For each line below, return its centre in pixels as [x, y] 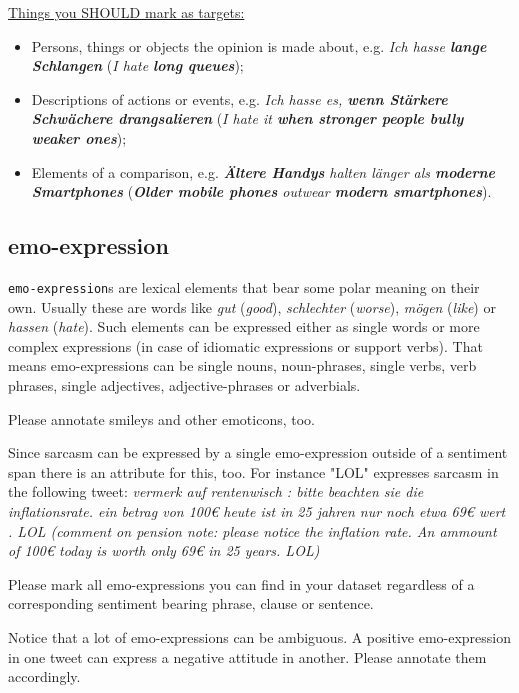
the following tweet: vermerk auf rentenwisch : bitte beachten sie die [216, 491]
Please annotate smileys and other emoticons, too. [161, 418]
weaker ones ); [79, 137]
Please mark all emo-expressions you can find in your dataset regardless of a [241, 583]
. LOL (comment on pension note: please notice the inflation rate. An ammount [252, 530]
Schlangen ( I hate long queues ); [137, 65]
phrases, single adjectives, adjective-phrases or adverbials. [184, 384]
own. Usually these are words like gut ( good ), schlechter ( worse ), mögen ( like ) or [252, 306]
